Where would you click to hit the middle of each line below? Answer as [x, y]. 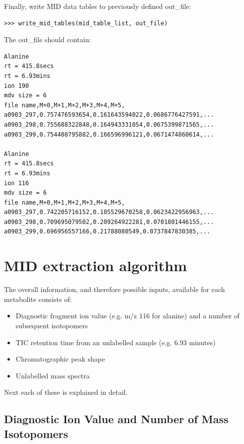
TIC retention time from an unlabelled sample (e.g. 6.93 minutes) [116, 342]
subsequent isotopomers [52, 325]
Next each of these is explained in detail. [66, 392]
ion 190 [17, 86]
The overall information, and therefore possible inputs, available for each [115, 289]
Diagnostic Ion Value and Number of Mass [116, 419]
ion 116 [17, 183]
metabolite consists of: [38, 299]
